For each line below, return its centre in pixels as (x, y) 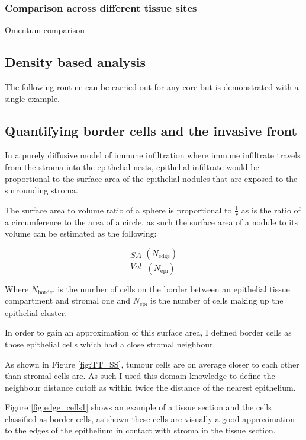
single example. (33, 98)
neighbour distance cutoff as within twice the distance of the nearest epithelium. (150, 387)
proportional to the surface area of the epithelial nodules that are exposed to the (151, 178)
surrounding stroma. (41, 190)
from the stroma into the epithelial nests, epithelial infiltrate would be (132, 167)
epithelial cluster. (36, 312)
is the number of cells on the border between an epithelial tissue (174, 288)
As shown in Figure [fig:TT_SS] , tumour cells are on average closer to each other (152, 364)
